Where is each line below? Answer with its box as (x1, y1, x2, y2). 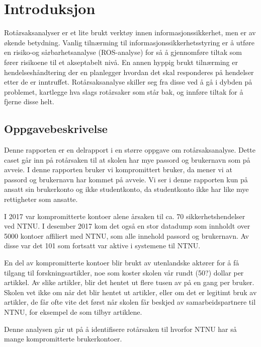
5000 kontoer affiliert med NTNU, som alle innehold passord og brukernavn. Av (4, 230, 249, 241)
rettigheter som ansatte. (4, 194, 78, 204)
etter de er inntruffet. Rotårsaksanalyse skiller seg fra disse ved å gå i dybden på (4, 77, 252, 87)
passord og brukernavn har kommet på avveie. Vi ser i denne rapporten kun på (4, 174, 248, 184)
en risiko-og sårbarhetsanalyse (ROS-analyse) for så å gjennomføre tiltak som (4, 47, 242, 57)
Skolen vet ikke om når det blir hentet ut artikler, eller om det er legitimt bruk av (4, 287, 257, 297)
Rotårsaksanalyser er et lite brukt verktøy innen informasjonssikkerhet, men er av (4, 27, 256, 38)
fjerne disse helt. (4, 96, 54, 107)
